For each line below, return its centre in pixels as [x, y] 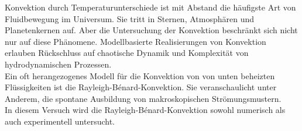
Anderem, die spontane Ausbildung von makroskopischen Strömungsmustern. [143, 98]
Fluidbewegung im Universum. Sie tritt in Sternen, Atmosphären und [130, 18]
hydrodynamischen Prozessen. [58, 64]
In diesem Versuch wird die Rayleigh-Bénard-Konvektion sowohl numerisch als [145, 110]
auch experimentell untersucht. [60, 121]
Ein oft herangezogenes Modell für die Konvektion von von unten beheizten [140, 75]
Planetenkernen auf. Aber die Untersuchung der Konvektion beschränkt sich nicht [151, 30]
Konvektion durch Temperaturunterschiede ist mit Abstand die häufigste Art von [150, 7]
